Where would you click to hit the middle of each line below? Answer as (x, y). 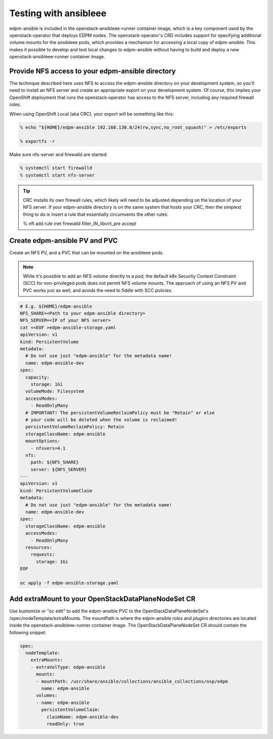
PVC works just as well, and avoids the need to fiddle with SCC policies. (98, 290)
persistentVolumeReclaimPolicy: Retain (75, 427)
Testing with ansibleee (58, 13)
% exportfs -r (37, 141)
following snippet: (28, 632)
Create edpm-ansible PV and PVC (64, 241)
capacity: (38, 377)
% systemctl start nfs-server (57, 175)
